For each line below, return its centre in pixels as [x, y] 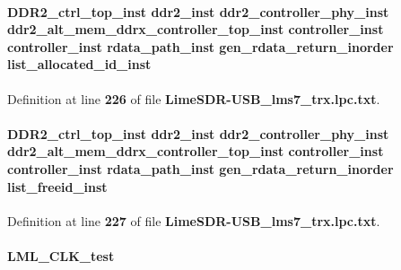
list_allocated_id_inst [79, 64]
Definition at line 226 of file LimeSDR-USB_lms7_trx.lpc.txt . [194, 98]
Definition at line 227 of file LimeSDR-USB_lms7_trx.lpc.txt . [194, 220]
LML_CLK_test [61, 255]
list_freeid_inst [57, 186]
